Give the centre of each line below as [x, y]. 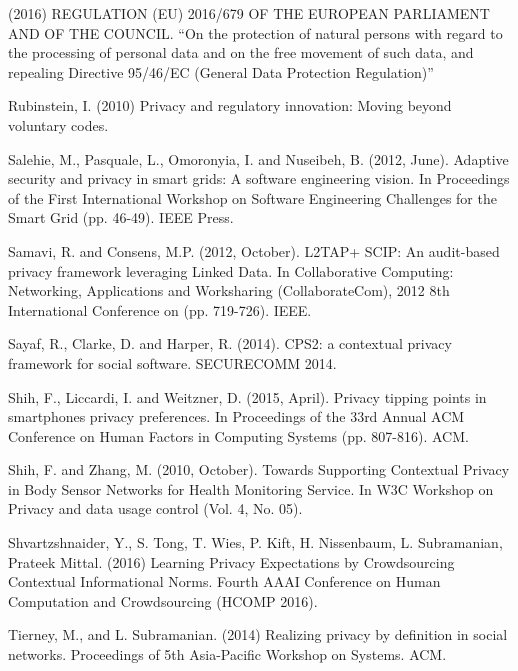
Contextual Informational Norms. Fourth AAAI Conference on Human [224, 581]
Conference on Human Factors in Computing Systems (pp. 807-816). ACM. [238, 435]
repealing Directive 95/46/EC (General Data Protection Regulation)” [221, 71]
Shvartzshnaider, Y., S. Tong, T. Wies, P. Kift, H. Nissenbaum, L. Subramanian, [255, 542]
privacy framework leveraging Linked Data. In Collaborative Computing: [231, 270]
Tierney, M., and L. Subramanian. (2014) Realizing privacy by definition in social [258, 634]
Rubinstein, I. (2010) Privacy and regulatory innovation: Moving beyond [230, 105]
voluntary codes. [58, 124]
